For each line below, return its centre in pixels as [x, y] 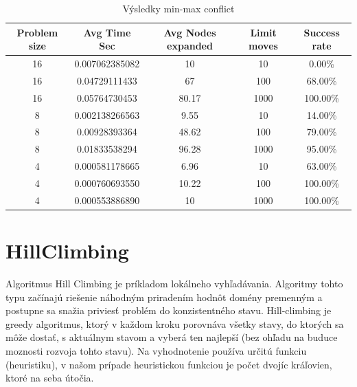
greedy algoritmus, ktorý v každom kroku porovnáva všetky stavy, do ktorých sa [175, 323]
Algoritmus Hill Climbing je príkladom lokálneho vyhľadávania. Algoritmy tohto [174, 283]
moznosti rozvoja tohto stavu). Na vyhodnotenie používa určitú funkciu [156, 350]
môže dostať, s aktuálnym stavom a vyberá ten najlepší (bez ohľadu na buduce [172, 337]
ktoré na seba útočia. [50, 378]
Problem [37, 32]
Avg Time [107, 32]
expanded [190, 46]
